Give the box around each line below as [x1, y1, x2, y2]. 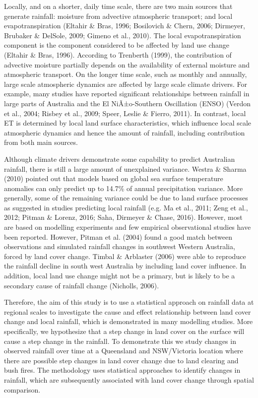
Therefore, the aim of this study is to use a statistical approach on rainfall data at [4, 297, 254, 307]
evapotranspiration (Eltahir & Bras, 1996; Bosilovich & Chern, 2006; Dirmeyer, [4, 20, 245, 31]
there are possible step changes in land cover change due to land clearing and [4, 355, 239, 365]
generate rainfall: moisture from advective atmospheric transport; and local [4, 10, 233, 21]
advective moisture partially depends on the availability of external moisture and [4, 59, 250, 69]
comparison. [4, 384, 41, 395]
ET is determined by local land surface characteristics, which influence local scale [4, 118, 252, 128]
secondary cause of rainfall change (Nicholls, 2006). [4, 280, 159, 290]
